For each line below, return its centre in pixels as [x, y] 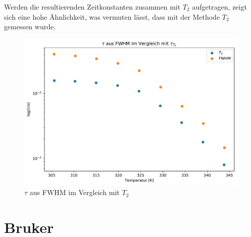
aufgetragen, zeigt [219, 7]
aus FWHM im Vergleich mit [74, 192]
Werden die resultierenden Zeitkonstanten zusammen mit [92, 7]
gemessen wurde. [30, 27]
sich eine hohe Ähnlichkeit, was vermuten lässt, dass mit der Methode [112, 16]
